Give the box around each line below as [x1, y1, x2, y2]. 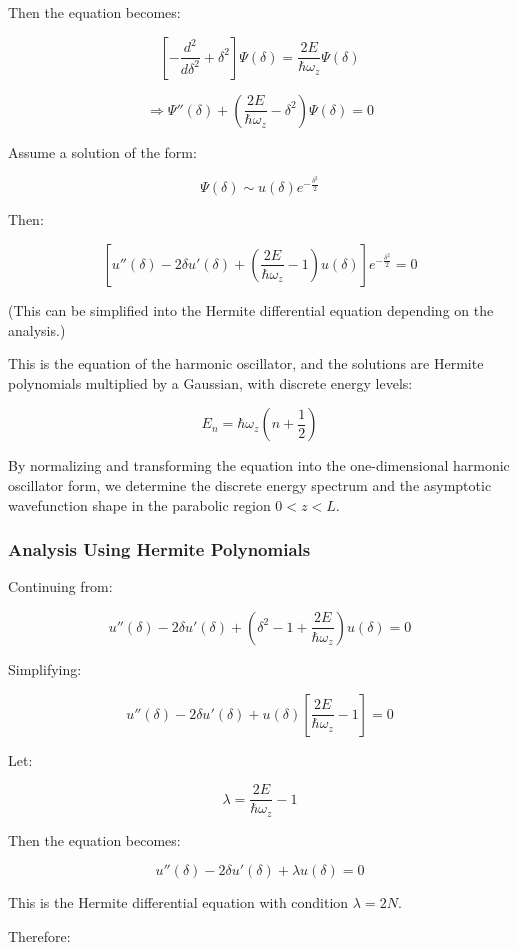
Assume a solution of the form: [8, 141, 197, 162]
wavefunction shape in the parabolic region [8, 494, 271, 515]
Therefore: [8, 925, 71, 946]
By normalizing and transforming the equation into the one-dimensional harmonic [8, 455, 510, 476]
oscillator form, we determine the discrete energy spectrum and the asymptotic [8, 474, 492, 495]
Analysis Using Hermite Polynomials [8, 537, 311, 562]
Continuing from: [8, 576, 113, 597]
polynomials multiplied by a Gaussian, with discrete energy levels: [8, 372, 413, 393]
